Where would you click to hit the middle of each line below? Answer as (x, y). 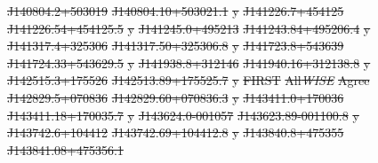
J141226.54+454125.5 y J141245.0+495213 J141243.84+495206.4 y (189, 28)
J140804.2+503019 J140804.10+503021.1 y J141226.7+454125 (176, 11)
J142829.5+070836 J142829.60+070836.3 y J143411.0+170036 (176, 97)
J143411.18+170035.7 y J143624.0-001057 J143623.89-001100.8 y (183, 115)
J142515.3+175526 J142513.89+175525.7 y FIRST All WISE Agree (189, 80)
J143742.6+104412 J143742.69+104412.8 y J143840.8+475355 (176, 132)
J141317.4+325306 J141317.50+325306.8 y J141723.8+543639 (176, 46)
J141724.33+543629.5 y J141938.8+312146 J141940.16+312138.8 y (189, 62)
